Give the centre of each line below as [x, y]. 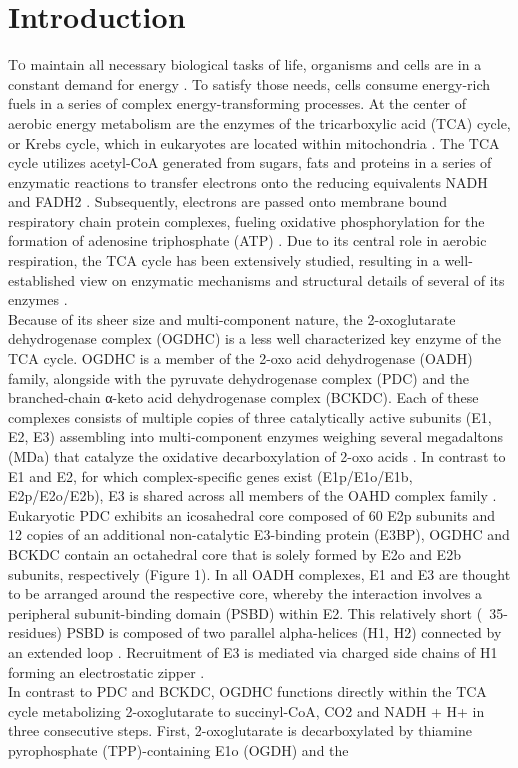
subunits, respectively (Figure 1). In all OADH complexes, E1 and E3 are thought [259, 573]
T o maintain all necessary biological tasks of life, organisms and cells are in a [245, 64]
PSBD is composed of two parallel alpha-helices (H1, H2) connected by [284, 632]
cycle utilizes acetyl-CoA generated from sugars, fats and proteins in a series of [250, 162]
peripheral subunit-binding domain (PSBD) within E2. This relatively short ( [245, 612]
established [42, 279]
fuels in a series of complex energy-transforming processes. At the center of [237, 103]
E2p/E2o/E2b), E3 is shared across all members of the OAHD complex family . [252, 495]
